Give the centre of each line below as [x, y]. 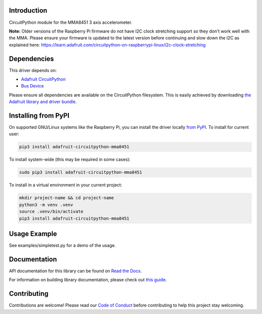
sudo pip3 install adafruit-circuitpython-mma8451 [81, 172]
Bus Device [33, 86]
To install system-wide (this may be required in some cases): [70, 159]
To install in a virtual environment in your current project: [65, 185]
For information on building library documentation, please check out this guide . [88, 280]
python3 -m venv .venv [46, 205]
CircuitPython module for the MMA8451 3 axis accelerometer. [71, 22]
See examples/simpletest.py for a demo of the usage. [62, 245]
